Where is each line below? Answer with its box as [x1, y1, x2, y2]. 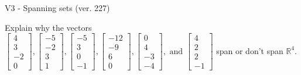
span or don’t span [216, 44, 283, 56]
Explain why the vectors [5, 21, 92, 33]
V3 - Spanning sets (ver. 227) [5, 2, 110, 13]
